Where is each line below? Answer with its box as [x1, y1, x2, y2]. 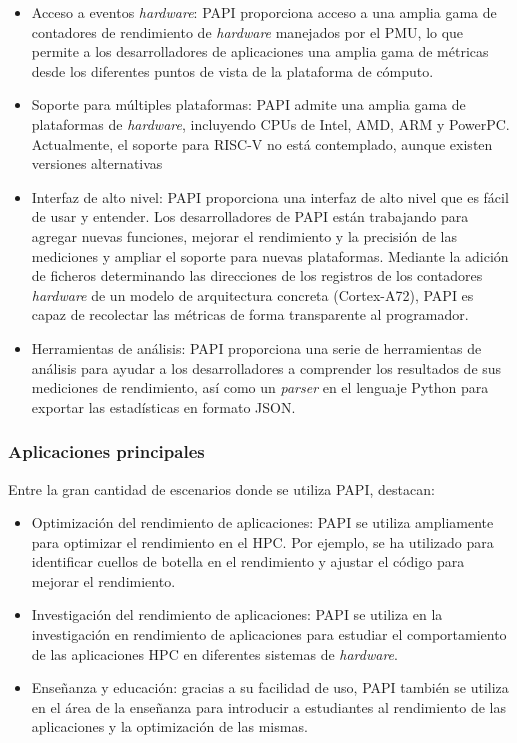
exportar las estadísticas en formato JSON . [31, 396, 296, 417]
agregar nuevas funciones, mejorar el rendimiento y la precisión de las [31, 225, 457, 246]
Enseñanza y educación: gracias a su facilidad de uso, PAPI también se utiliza [31, 677, 509, 698]
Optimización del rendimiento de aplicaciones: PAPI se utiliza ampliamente [31, 512, 494, 533]
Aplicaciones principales [8, 439, 205, 464]
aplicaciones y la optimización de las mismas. [31, 716, 308, 737]
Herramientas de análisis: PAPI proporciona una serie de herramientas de [31, 337, 482, 358]
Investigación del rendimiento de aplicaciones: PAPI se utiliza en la [31, 604, 443, 625]
